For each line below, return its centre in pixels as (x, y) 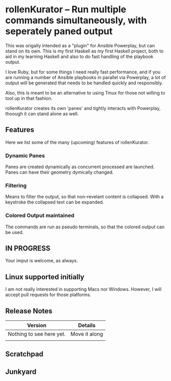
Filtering (16, 185)
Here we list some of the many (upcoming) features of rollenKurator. (77, 142)
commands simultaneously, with (76, 20)
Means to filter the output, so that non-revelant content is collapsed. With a (84, 197)
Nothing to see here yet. (37, 334)
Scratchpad (24, 354)
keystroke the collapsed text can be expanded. (55, 202)
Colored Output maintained (40, 215)
